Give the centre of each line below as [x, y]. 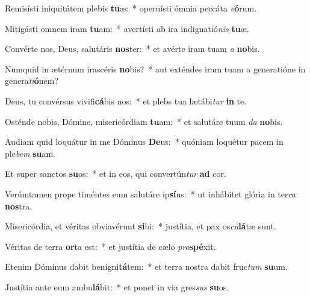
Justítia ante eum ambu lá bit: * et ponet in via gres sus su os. [117, 286]
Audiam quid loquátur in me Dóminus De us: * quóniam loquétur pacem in [144, 142]
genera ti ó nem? [32, 81]
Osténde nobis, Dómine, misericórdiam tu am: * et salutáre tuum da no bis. [144, 121]
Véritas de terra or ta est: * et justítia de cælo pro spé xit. [110, 246]
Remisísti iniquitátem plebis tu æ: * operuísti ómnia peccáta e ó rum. [131, 8]
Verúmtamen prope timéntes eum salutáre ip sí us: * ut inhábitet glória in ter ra [150, 193]
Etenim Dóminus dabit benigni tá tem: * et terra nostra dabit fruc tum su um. [146, 267]
